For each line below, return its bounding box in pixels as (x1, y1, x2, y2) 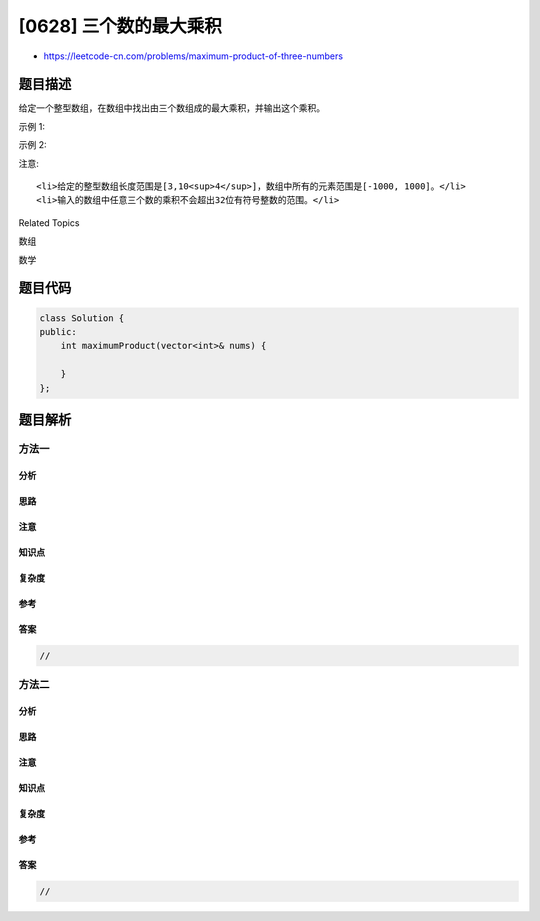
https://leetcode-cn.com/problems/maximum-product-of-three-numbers (43, 50, 344, 62)
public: (39, 326, 77, 337)
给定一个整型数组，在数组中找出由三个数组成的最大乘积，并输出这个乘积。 (18, 102, 325, 114)
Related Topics (18, 216, 80, 229)
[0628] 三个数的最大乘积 (18, 15, 222, 37)
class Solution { (39, 312, 125, 324)
